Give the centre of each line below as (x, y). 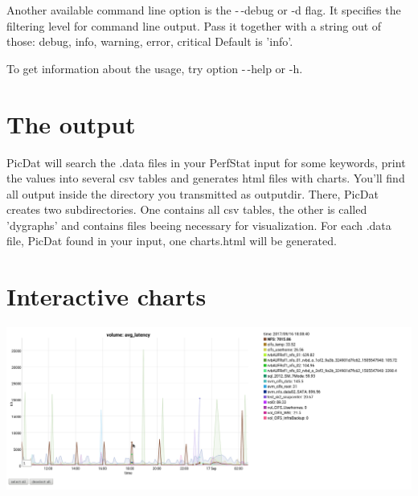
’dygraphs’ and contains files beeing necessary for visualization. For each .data (199, 225)
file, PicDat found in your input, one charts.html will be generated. (172, 241)
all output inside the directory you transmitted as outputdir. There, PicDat (193, 193)
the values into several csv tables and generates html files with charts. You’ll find (206, 178)
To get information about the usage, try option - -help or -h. (155, 68)
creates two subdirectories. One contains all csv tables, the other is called (187, 209)
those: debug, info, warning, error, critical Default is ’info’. (150, 41)
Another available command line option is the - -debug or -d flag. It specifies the (204, 10)
